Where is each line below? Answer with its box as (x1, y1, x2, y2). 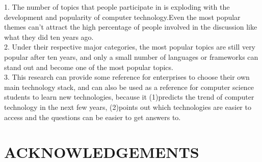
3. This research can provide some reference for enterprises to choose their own (4, 72, 250, 82)
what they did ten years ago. (4, 31, 94, 42)
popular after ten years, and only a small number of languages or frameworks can (4, 51, 258, 62)
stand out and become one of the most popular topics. (4, 61, 173, 72)
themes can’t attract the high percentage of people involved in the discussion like (4, 21, 257, 32)
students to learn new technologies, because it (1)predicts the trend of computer (4, 91, 254, 102)
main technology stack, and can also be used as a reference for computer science (4, 81, 254, 92)
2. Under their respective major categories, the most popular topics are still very (4, 41, 256, 52)
